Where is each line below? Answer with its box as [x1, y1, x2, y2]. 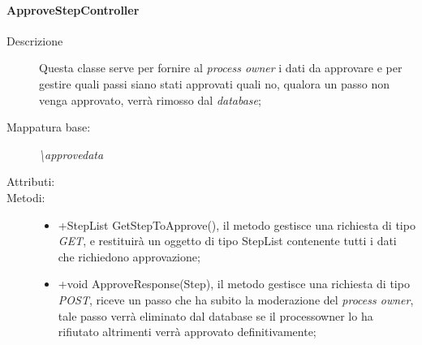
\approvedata [39, 145, 104, 162]
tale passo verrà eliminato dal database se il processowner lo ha [58, 307, 373, 324]
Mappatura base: [6, 119, 91, 136]
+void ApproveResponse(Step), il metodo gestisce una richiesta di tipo [58, 275, 410, 292]
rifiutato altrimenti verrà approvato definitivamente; [58, 323, 316, 340]
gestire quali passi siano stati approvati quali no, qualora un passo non [39, 75, 390, 92]
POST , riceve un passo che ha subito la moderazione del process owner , [58, 291, 414, 308]
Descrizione [6, 32, 63, 49]
